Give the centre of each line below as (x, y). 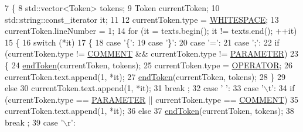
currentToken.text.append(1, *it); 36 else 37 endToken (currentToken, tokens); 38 (149, 111)
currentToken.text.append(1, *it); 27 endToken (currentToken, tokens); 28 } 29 (145, 76)
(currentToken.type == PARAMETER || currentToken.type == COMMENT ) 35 (152, 99)
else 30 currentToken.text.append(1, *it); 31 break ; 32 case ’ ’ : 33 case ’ (134, 88)
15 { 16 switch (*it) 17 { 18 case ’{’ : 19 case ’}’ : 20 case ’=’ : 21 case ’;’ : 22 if (142, 42)
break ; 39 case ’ (34, 122)
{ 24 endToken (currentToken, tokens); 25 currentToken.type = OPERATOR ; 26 (149, 65)
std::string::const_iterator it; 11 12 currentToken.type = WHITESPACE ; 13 (142, 19)
